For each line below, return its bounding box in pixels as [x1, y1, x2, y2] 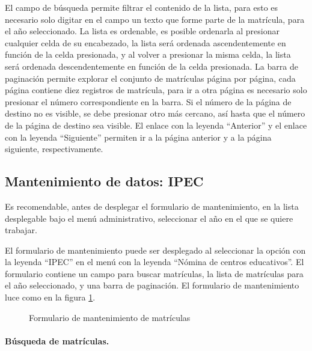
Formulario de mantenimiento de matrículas [29, 311, 191, 323]
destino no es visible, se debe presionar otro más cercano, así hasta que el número [5, 107, 305, 120]
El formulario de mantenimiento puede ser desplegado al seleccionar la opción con [5, 243, 306, 256]
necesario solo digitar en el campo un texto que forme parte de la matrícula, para [5, 13, 305, 25]
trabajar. [5, 224, 37, 236]
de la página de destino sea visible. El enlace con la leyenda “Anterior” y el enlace [5, 118, 307, 131]
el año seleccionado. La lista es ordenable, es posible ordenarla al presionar [5, 25, 280, 37]
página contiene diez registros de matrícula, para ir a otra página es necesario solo [5, 84, 307, 96]
